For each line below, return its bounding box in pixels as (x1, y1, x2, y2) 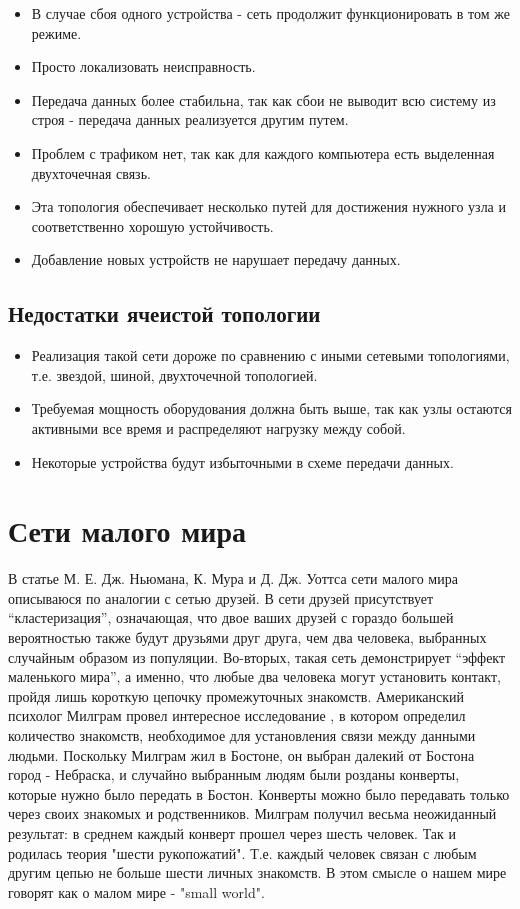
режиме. (31, 22, 82, 43)
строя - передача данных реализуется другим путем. (31, 109, 349, 130)
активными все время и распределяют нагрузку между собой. (31, 417, 406, 438)
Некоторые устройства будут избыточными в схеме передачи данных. (31, 451, 454, 472)
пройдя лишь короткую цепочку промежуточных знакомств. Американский (8, 685, 464, 706)
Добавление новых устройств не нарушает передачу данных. (31, 249, 401, 270)
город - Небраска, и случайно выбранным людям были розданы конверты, (8, 764, 460, 785)
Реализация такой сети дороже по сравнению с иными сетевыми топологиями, (31, 345, 510, 366)
